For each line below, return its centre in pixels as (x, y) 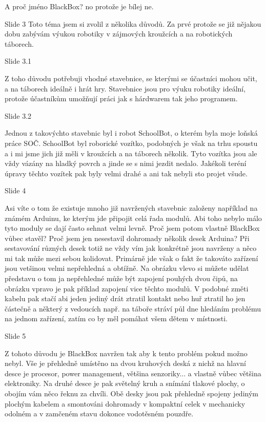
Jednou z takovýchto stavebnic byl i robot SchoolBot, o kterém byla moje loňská (131, 133)
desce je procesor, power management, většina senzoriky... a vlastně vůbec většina (133, 373)
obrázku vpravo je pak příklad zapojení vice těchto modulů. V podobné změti (127, 288)
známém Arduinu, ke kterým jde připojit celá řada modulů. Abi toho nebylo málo (133, 218)
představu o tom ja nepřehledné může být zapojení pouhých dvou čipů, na (121, 278)
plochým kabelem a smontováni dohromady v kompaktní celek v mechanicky (125, 403)
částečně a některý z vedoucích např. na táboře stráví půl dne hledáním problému (133, 308)
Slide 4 (15, 190)
